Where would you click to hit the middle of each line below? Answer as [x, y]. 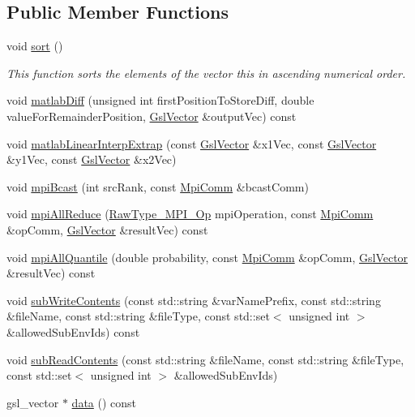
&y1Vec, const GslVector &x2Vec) [92, 159]
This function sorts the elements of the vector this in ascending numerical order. [206, 73]
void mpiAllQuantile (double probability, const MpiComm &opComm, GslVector [207, 257]
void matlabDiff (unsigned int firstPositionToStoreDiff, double [160, 100]
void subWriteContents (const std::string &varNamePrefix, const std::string [194, 300]
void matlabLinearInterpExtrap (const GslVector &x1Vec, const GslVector [192, 143]
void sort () [35, 46]
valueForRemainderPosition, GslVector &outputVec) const [152, 116]
